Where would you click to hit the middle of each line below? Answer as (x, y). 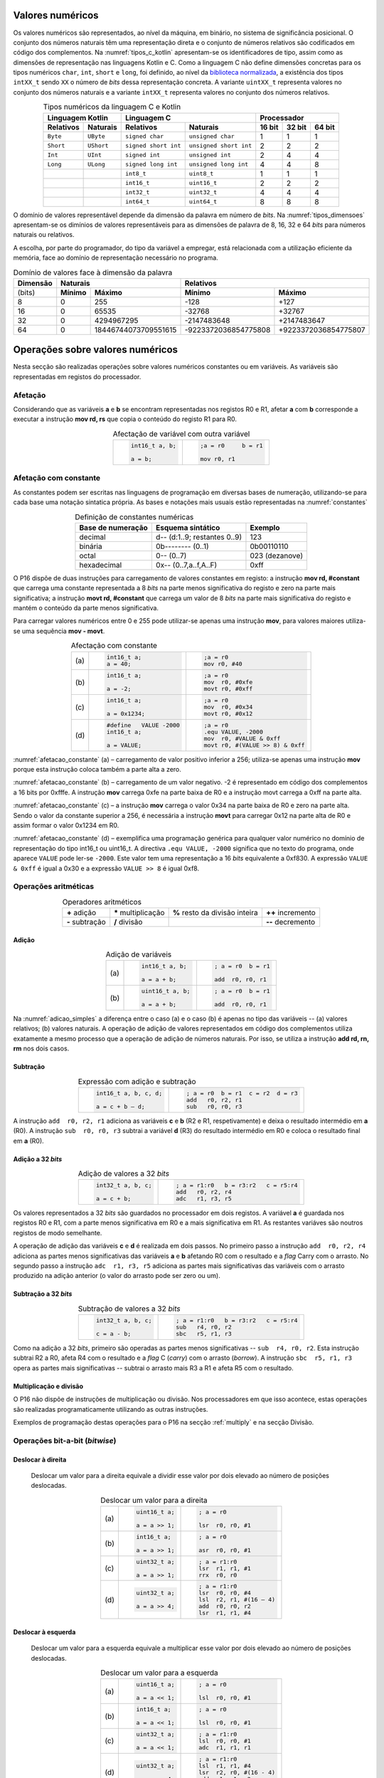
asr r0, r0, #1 (225, 1550)
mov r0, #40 (223, 664)
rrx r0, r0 (218, 1575)
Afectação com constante (114, 646)
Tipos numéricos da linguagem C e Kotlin (112, 107)
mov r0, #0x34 (228, 707)
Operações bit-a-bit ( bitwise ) (65, 1440)
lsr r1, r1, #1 (225, 1568)
